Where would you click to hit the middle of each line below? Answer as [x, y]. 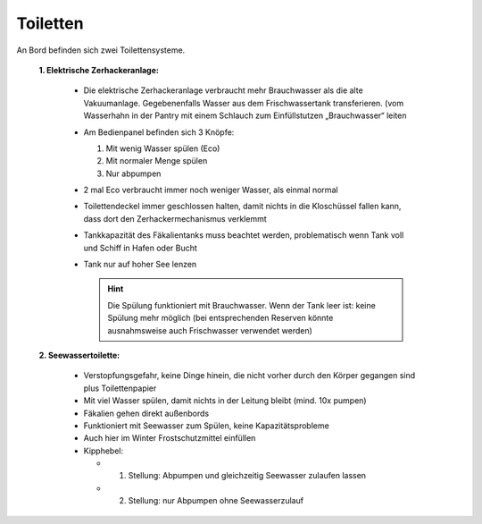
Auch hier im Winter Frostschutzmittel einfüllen [170, 438]
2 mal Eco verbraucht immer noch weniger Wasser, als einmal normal [211, 190]
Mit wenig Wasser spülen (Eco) [163, 148]
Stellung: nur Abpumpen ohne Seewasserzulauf [216, 501]
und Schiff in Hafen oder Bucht [141, 248]
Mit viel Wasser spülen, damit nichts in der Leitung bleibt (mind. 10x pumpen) [225, 401]
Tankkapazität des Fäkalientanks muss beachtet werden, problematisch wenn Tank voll [244, 235]
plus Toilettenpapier [120, 388]
